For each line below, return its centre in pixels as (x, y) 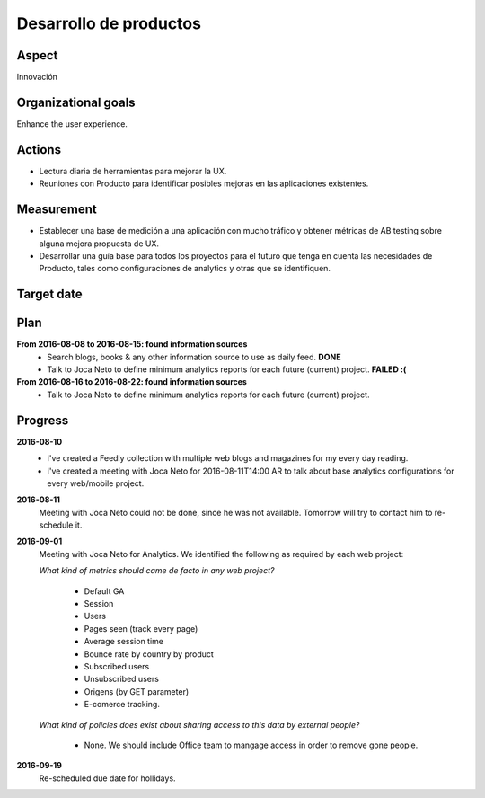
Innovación (37, 77)
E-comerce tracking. (122, 705)
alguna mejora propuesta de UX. (99, 244)
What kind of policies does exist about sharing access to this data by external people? (199, 724)
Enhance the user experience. (72, 124)
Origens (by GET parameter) (137, 691)
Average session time (124, 642)
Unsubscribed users (121, 679)
